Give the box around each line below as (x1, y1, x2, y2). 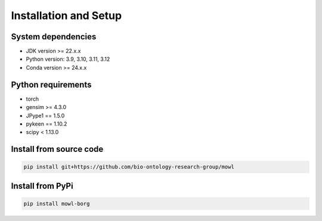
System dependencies (11, 32, 97, 42)
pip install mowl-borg (23, 200, 90, 207)
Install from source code (11, 144, 104, 154)
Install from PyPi (11, 180, 74, 191)
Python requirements (11, 79, 92, 89)
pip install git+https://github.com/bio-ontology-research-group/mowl (23, 164, 235, 170)
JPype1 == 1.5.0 (26, 112, 65, 119)
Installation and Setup (11, 9, 122, 22)
